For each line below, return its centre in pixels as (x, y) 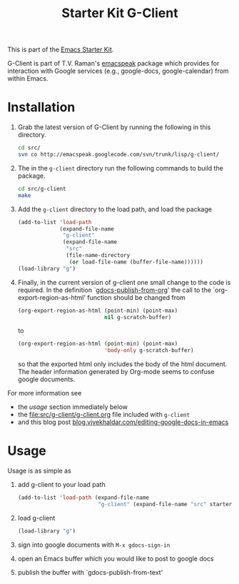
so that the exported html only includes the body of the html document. (122, 364)
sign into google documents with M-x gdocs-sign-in (94, 545)
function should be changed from (136, 297)
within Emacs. (28, 79)
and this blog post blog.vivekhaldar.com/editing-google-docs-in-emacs (123, 422)
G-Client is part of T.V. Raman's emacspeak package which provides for (113, 64)
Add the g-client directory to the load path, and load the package (115, 209)
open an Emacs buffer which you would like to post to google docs (116, 558)
